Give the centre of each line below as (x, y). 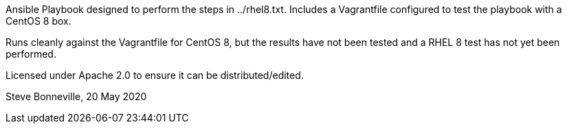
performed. (31, 54)
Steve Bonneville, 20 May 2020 (76, 96)
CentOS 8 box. (38, 21)
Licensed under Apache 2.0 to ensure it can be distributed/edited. (155, 75)
